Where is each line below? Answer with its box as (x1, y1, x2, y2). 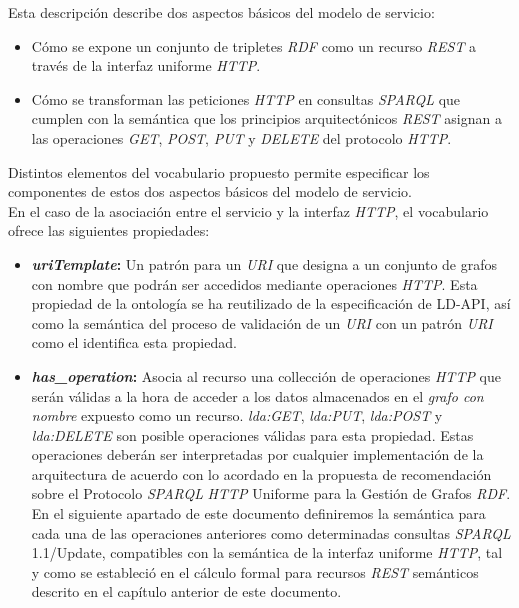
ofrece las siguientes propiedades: (8, 220, 210, 241)
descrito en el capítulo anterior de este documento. (31, 581, 342, 602)
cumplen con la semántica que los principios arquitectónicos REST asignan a (31, 108, 502, 129)
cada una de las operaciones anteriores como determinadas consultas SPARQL (31, 522, 511, 543)
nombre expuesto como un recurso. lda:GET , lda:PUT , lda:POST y (31, 405, 443, 426)
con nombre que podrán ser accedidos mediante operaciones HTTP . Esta (31, 273, 478, 294)
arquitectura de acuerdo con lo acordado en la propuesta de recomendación (31, 463, 492, 484)
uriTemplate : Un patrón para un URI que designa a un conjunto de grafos (31, 253, 498, 274)
